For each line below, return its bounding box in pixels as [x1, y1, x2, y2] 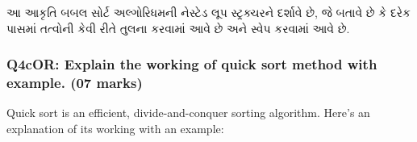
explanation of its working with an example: [6, 119, 224, 136]
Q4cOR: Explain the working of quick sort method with [6, 54, 377, 74]
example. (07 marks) [6, 73, 143, 93]
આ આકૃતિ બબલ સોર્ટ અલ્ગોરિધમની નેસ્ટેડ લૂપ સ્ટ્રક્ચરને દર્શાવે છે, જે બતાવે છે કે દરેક [6, 4, 411, 20]
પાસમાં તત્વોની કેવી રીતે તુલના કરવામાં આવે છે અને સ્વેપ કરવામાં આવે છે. [6, 19, 350, 36]
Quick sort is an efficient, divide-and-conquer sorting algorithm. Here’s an [6, 104, 370, 121]
